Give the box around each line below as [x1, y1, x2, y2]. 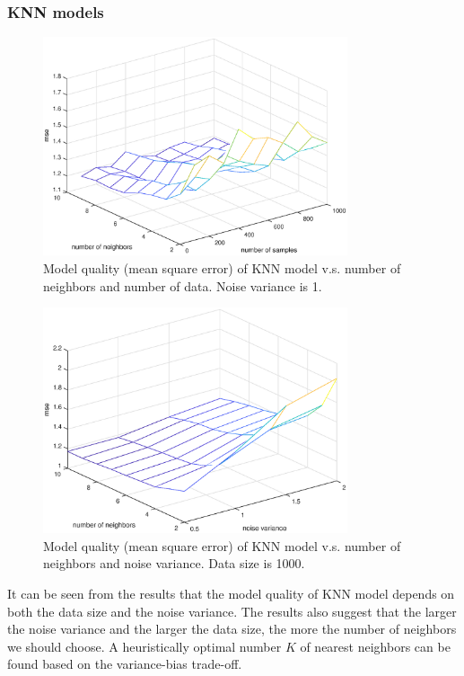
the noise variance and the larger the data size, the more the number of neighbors [7, 619, 457, 638]
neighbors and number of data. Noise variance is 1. [43, 276, 322, 295]
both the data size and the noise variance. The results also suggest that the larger [7, 601, 457, 620]
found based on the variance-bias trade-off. [7, 654, 242, 673]
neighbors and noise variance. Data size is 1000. [43, 554, 305, 573]
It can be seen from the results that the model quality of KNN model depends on [7, 583, 455, 602]
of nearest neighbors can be [300, 636, 451, 655]
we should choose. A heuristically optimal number [7, 636, 282, 655]
